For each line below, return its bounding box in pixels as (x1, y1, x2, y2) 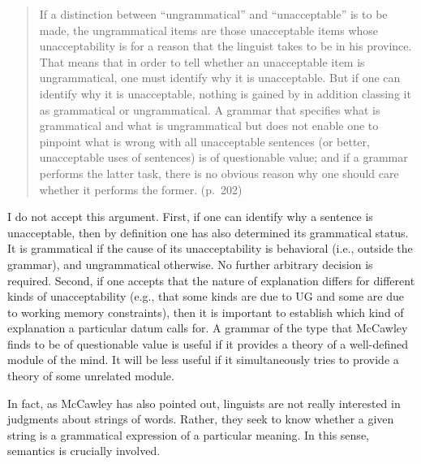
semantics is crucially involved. (7, 442, 161, 459)
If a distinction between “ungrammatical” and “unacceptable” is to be (39, 6, 388, 22)
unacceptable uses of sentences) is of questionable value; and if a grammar (39, 149, 408, 166)
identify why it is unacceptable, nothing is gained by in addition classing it (39, 85, 411, 102)
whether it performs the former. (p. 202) (39, 180, 243, 197)
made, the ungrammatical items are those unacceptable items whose (39, 21, 379, 38)
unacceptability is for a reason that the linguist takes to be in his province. (39, 37, 412, 54)
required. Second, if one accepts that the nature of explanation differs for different (7, 271, 415, 288)
